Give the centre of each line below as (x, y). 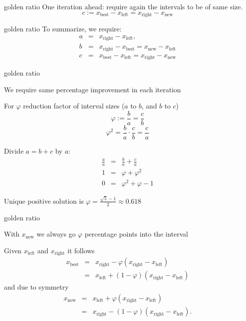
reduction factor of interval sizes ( (74, 106)
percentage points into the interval (136, 234)
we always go (56, 234)
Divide (14, 151)
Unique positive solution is (44, 201)
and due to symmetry (36, 287)
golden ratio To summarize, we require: (63, 29)
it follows (81, 250)
